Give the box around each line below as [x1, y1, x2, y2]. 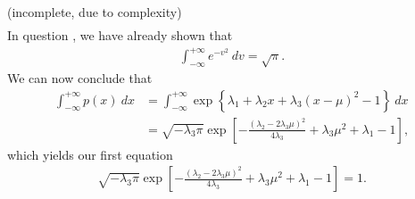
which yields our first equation [7, 145, 173, 163]
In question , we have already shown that [7, 26, 233, 45]
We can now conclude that [7, 69, 153, 87]
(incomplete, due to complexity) [7, 3, 182, 21]
